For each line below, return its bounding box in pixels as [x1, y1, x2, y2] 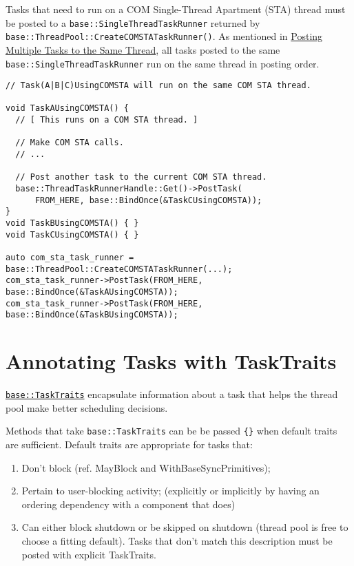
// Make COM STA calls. [15, 138, 124, 148]
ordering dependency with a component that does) [21, 496, 236, 511]
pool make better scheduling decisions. [6, 400, 168, 415]
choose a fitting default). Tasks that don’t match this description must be [21, 533, 333, 547]
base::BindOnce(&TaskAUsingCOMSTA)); [6, 286, 178, 297]
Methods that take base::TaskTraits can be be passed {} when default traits [6, 423, 337, 438]
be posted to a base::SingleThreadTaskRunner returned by [6, 15, 260, 30]
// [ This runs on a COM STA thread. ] [15, 115, 198, 125]
